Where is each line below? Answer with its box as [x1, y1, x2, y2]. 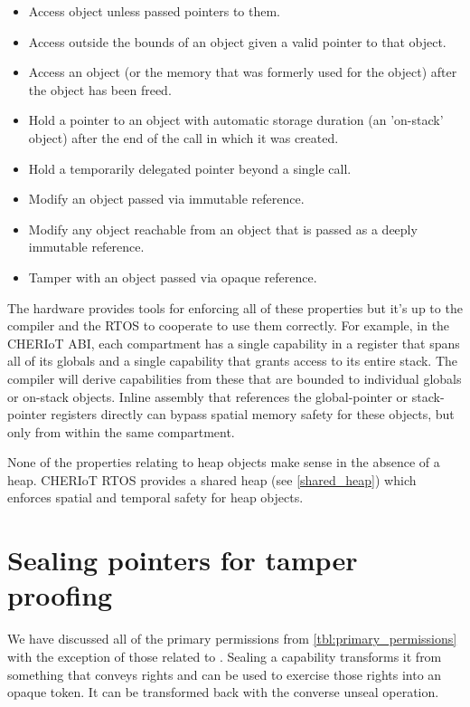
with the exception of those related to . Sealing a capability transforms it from [7, 646, 442, 665]
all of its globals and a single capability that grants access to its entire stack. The [7, 351, 458, 370]
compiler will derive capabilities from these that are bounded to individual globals [7, 368, 462, 387]
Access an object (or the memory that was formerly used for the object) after [28, 62, 457, 81]
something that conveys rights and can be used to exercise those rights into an [7, 664, 442, 683]
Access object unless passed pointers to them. [28, 2, 280, 20]
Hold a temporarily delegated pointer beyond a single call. [28, 158, 352, 177]
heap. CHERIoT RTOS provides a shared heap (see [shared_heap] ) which [7, 470, 417, 489]
